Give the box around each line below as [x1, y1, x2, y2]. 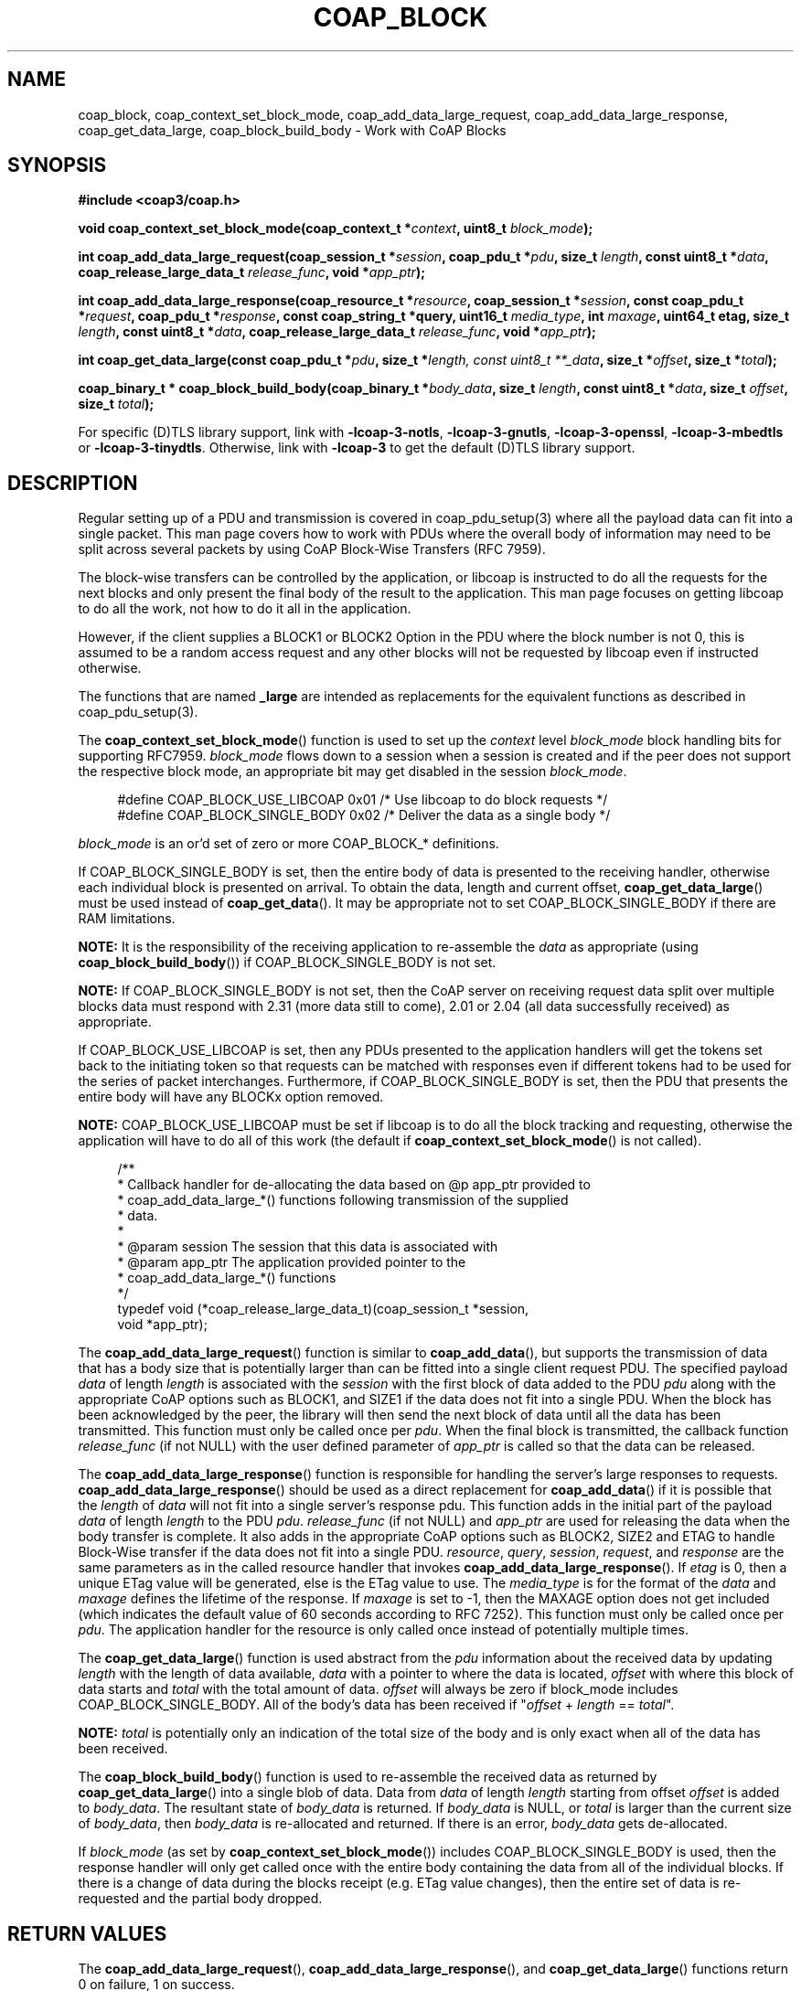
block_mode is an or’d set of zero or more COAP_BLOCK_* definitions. [78, 836, 499, 852]
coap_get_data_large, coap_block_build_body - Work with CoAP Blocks [78, 122, 507, 138]
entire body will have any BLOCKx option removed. [78, 1089, 384, 1105]
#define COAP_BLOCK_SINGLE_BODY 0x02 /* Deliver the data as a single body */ [117, 807, 611, 824]
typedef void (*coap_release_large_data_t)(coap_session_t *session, [117, 1301, 529, 1317]
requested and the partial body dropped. [78, 1890, 323, 1907]
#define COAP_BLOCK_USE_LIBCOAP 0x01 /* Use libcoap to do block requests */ [117, 792, 608, 808]
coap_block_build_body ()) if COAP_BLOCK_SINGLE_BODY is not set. [78, 954, 497, 971]
